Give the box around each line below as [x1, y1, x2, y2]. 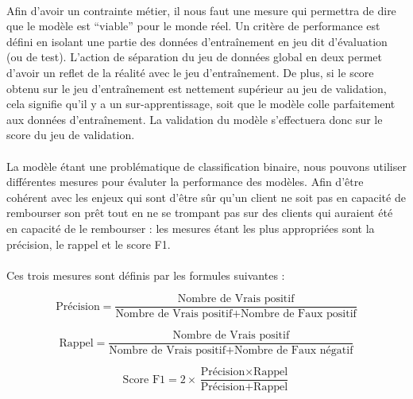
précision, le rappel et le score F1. [6, 235, 171, 252]
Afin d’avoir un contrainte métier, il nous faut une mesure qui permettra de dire [6, 2, 396, 18]
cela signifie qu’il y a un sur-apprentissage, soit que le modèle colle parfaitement [6, 95, 396, 112]
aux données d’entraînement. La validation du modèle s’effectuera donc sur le [6, 110, 383, 127]
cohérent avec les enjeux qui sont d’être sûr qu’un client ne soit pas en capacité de [6, 188, 406, 205]
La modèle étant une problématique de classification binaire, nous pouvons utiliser [6, 157, 407, 174]
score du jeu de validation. [6, 126, 135, 143]
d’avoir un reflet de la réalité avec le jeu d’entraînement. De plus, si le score [6, 64, 374, 80]
